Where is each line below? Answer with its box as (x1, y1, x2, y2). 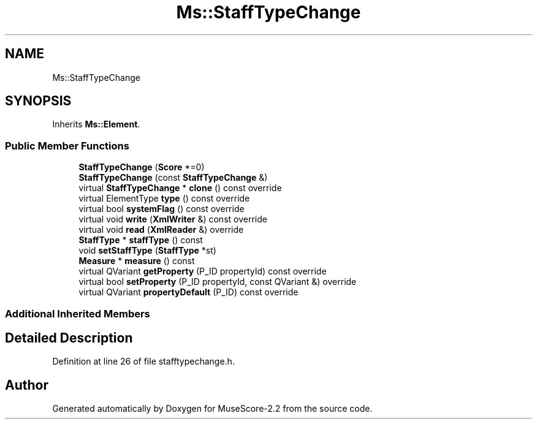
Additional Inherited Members (5, 307, 150, 320)
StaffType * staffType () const (78, 235, 203, 246)
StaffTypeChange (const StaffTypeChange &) (78, 172, 268, 183)
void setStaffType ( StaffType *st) (78, 245, 216, 256)
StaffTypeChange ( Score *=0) (78, 162, 205, 173)
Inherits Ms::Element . (52, 119, 140, 130)
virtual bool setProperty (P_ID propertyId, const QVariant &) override (78, 276, 357, 287)
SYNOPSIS (5, 93, 72, 109)
